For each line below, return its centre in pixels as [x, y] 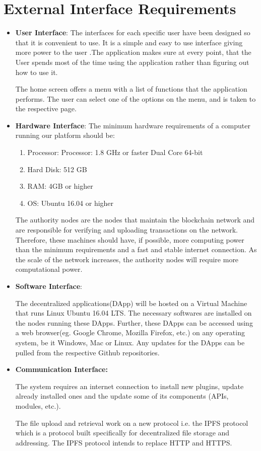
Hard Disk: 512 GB [57, 169]
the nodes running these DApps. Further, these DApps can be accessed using [134, 322]
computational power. [49, 269]
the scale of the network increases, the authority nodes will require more [127, 259]
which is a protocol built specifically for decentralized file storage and [122, 433]
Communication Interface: [61, 369]
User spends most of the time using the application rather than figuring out [132, 62]
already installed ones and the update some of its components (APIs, [122, 396]
